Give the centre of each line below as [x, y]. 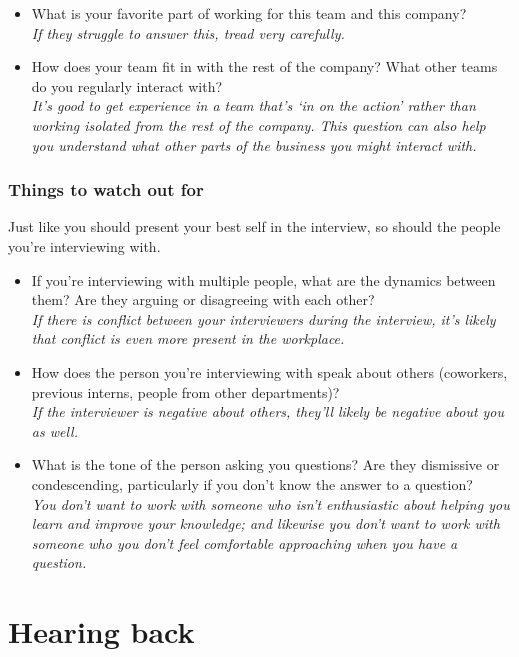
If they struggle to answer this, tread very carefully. [188, 32]
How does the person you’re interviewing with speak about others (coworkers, [269, 371]
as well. [54, 430]
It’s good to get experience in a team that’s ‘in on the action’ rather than [253, 105]
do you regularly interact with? [127, 85]
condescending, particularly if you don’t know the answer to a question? [252, 483]
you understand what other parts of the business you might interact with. [254, 144]
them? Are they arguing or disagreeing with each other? [203, 299]
